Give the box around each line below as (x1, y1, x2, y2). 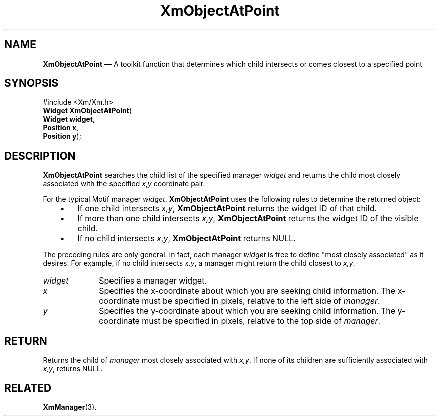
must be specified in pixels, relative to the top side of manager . (142, 316, 381, 326)
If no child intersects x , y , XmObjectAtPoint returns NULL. (77, 233, 296, 244)
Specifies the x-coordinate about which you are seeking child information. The (99, 286, 396, 296)
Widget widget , (43, 115, 95, 124)
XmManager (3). (43, 402, 97, 411)
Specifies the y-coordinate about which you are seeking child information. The (99, 306, 396, 316)
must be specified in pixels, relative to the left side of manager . (142, 296, 380, 306)
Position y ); (43, 132, 81, 141)
